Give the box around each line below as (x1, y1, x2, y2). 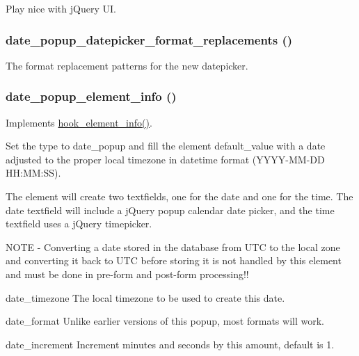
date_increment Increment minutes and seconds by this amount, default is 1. (6, 337, 335, 351)
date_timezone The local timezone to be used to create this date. (6, 290, 285, 305)
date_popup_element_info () (6, 88, 177, 105)
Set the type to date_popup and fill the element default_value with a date (6, 138, 326, 153)
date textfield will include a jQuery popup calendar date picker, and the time (6, 202, 335, 217)
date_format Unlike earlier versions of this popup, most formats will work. (6, 314, 324, 328)
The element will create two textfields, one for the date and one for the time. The (6, 189, 353, 203)
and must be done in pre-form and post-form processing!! (6, 266, 249, 281)
